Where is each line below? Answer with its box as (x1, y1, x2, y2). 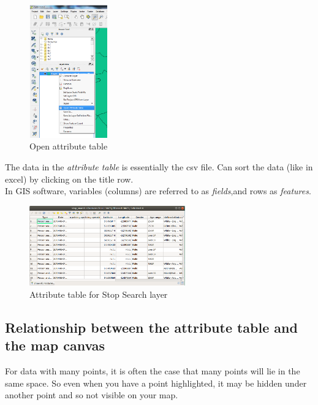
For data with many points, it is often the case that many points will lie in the (5, 365, 300, 377)
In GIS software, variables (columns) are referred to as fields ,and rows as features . (5, 184, 311, 197)
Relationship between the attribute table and (5, 318, 298, 337)
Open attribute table (29, 140, 108, 153)
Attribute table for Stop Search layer (29, 288, 168, 301)
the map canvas (5, 336, 105, 355)
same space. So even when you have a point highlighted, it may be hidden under (5, 376, 307, 389)
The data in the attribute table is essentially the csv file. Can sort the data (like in (5, 160, 313, 173)
